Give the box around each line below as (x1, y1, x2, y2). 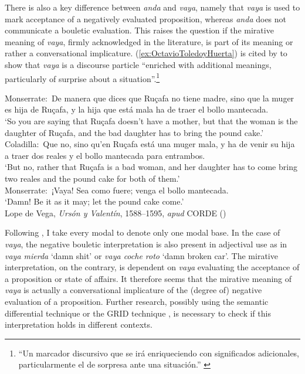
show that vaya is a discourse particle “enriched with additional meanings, (5, 58, 272, 70)
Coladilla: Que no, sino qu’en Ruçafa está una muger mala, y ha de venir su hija (5, 138, 295, 150)
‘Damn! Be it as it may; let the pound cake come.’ (5, 195, 184, 208)
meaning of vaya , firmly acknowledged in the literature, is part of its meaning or (5, 35, 293, 47)
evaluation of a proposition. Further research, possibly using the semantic (5, 295, 269, 307)
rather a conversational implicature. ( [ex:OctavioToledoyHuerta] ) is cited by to (5, 47, 287, 59)
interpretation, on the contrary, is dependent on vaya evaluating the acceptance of (5, 261, 300, 273)
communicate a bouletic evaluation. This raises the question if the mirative (5, 24, 274, 36)
